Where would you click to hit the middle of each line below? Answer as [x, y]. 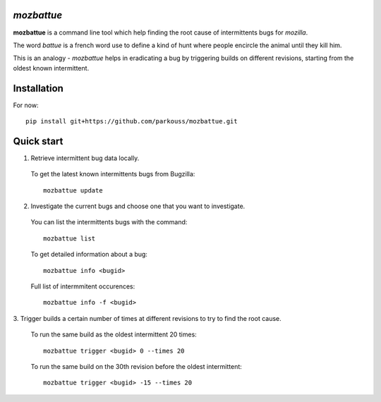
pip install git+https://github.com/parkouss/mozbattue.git [132, 121]
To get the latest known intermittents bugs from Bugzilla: [113, 174]
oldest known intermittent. [51, 68]
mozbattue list [69, 238]
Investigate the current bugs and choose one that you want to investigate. [138, 206]
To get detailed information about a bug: [89, 255]
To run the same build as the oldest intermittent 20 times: [114, 334]
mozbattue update [73, 190]
